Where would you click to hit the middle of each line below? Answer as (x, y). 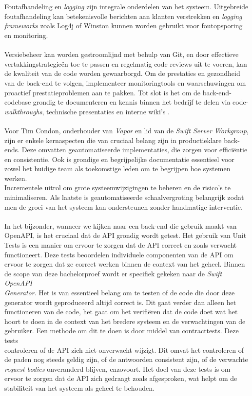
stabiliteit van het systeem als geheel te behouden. (79, 387)
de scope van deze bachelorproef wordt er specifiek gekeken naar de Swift (113, 273)
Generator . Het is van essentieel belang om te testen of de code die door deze (120, 292)
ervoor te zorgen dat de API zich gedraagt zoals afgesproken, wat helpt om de (121, 378)
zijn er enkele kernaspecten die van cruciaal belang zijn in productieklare (113, 140)
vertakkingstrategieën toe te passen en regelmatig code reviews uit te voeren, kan (126, 63)
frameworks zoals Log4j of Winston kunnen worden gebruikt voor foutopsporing (124, 26)
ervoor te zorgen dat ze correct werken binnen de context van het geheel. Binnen (125, 264)
